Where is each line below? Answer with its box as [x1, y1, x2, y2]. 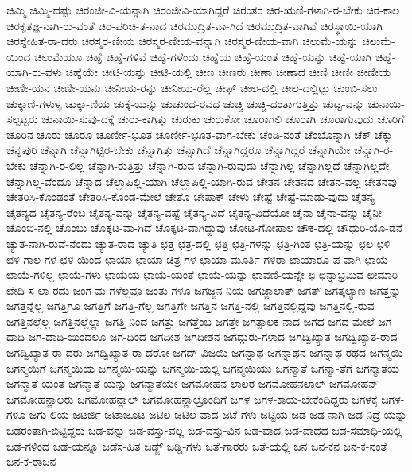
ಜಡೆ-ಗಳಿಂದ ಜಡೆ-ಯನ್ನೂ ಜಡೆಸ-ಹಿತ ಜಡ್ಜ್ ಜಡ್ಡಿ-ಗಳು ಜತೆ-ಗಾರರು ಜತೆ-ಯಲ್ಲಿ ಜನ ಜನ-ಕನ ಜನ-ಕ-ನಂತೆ [6, 437, 387, 454]
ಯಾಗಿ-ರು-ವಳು [6, 64, 62, 80]
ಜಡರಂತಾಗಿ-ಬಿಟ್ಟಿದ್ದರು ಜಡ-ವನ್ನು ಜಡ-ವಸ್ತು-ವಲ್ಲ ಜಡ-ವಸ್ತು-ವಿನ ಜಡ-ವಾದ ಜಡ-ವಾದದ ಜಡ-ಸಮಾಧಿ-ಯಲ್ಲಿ [6, 422, 402, 439]
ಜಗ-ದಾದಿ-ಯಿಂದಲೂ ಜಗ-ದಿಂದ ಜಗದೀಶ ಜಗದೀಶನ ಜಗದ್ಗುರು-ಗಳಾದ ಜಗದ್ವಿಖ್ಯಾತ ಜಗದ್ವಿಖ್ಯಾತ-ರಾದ [28, 328, 398, 345]
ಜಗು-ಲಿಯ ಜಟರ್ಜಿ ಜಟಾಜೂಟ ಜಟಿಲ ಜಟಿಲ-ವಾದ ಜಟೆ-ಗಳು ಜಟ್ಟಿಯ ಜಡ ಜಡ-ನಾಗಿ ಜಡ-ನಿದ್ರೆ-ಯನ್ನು [29, 406, 407, 423]
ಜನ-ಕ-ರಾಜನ [6, 453, 56, 470]
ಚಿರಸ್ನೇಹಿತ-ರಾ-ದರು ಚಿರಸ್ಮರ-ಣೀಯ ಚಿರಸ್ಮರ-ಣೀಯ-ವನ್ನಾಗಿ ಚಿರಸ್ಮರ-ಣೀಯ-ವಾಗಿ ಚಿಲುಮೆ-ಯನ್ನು [6, 33, 359, 49]
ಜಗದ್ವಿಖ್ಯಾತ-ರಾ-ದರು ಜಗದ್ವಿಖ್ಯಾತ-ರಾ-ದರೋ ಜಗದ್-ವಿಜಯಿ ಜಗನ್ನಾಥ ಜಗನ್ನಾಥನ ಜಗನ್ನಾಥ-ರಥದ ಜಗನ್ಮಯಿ [6, 344, 403, 361]
